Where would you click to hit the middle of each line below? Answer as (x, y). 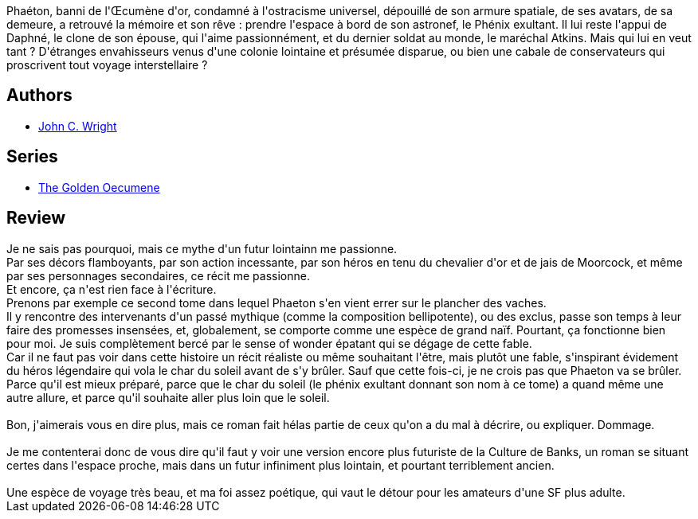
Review (36, 218)
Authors (39, 96)
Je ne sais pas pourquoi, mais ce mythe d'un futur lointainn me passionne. (202, 248)
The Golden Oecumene (99, 187)
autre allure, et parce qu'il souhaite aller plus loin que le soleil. (168, 397)
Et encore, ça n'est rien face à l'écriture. (112, 289)
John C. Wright (78, 126)
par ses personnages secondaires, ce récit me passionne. (158, 275)
